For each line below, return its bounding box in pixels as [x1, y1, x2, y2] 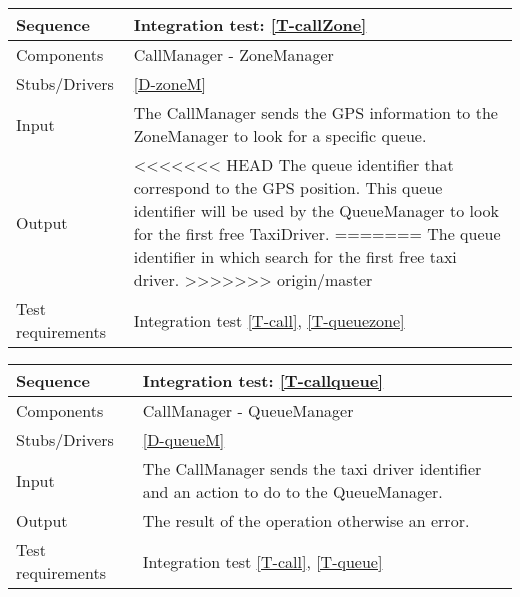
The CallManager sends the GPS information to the [133, 101, 498, 124]
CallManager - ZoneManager [133, 43, 334, 66]
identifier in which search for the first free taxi [133, 245, 457, 268]
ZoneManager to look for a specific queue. [133, 124, 427, 147]
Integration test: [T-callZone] [133, 13, 367, 36]
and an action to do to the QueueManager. [142, 480, 443, 503]
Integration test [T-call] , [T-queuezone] [133, 308, 405, 332]
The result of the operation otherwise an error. [142, 509, 470, 532]
